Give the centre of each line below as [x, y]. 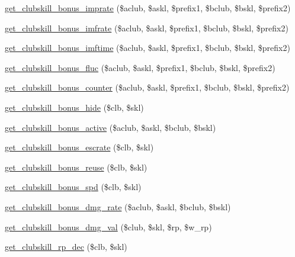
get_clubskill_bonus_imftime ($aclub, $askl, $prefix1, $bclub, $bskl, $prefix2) [147, 48]
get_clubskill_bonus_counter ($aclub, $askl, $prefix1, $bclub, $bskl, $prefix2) [147, 87]
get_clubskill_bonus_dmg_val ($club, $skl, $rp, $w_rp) [108, 227]
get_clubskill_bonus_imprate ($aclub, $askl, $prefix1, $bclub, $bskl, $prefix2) [148, 8]
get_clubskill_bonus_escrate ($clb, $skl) [79, 147]
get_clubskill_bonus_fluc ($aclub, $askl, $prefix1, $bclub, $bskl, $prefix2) [140, 67]
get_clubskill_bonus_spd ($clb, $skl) [73, 187]
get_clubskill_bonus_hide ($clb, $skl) [74, 107]
